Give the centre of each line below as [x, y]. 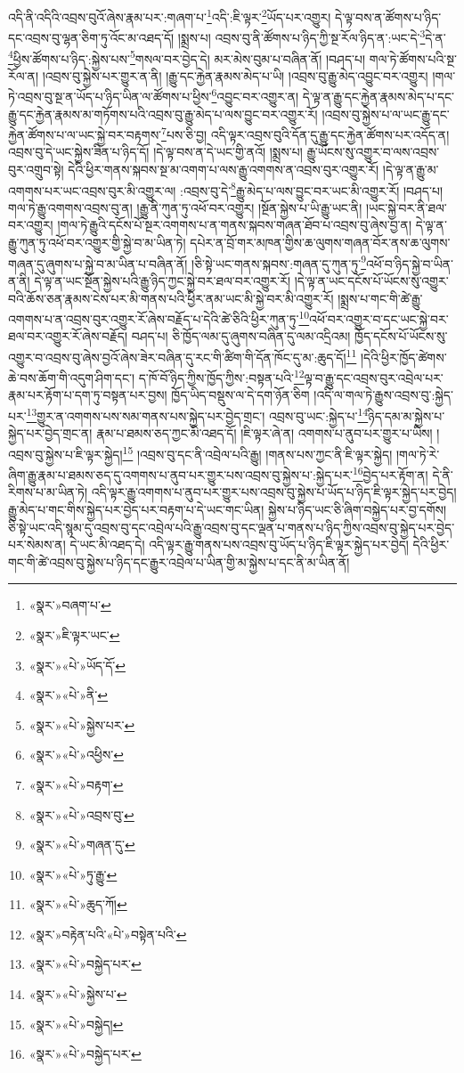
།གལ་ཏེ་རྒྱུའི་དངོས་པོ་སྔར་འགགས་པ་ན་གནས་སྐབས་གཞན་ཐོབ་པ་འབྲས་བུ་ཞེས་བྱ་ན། [234, 225]
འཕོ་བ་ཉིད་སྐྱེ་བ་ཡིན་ [410, 263]
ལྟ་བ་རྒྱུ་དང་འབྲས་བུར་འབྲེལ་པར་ [374, 377]
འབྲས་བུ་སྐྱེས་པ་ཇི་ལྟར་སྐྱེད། [65, 454]
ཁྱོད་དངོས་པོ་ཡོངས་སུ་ [401, 336]
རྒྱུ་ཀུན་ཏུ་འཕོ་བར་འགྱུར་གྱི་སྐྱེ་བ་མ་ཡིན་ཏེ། [97, 243]
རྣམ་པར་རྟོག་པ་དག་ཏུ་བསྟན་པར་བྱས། [88, 395]
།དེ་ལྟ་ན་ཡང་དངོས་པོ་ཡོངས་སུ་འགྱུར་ [371, 280]
